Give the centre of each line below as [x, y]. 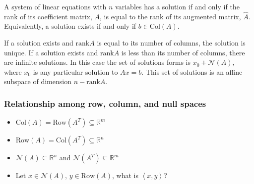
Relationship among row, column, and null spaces [105, 103]
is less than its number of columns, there [183, 52]
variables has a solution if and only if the [177, 6]
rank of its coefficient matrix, [48, 16]
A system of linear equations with [55, 6]
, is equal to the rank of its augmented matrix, [170, 16]
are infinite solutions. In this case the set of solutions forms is [97, 62]
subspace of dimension [38, 81]
